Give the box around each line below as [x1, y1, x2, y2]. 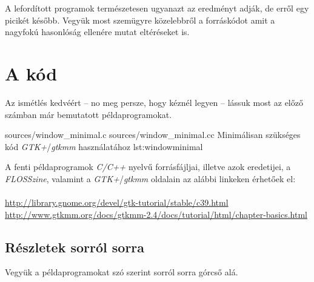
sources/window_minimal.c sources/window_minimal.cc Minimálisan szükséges [5, 128, 301, 141]
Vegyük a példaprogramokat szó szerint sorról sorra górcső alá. [5, 266, 238, 278]
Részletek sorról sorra [5, 237, 145, 256]
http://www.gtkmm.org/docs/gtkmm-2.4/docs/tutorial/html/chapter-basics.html [5, 208, 307, 220]
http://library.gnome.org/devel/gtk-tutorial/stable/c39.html [5, 196, 229, 209]
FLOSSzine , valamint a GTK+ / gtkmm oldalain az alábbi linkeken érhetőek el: [5, 172, 296, 185]
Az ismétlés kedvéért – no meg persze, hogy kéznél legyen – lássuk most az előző [5, 96, 303, 108]
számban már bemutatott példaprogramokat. [5, 108, 172, 120]
